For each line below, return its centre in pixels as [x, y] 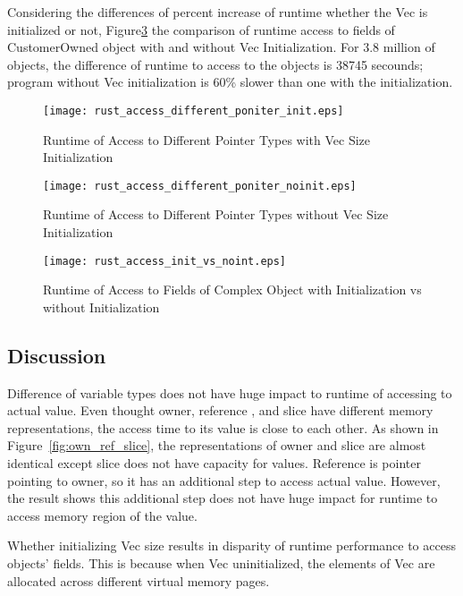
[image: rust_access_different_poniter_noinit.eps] [200, 186]
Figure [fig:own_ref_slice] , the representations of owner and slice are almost [217, 445]
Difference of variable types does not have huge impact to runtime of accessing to [230, 392]
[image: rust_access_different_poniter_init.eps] [194, 111]
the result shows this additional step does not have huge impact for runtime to [223, 498]
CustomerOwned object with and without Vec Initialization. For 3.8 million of [221, 47]
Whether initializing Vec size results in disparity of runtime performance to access [231, 545]
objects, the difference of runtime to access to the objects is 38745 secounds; [215, 64]
